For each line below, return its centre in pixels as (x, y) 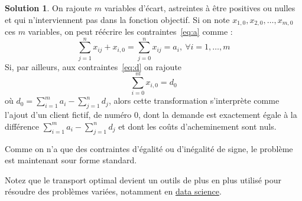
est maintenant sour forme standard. (71, 160)
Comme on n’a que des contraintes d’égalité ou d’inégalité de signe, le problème (149, 148)
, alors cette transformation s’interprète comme (194, 100)
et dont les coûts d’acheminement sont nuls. (197, 126)
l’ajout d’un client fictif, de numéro (68, 115)
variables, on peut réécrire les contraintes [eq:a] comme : (130, 32)
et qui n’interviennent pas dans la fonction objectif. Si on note (117, 19)
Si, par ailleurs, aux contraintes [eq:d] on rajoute (93, 66)
